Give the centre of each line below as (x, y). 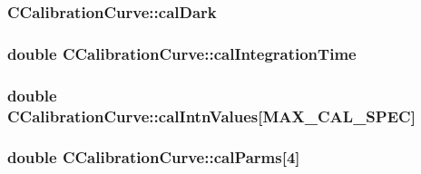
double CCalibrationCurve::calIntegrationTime (182, 53)
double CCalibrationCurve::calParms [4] (154, 157)
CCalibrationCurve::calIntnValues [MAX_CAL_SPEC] (211, 116)
